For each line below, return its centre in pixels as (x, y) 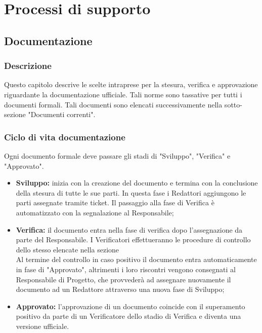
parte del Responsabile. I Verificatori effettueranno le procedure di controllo (133, 239)
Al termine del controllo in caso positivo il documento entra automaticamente (136, 259)
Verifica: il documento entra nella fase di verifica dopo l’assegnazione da (129, 229)
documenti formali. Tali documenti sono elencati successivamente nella (113, 104)
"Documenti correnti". (62, 114)
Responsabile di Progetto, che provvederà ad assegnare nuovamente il (123, 279)
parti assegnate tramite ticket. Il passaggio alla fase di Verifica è (115, 202)
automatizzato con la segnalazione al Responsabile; (95, 212)
